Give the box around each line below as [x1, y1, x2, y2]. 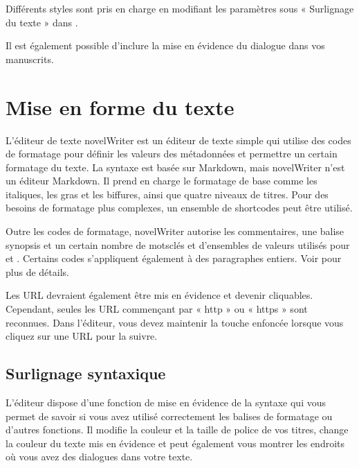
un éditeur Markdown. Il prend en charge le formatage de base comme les [6, 173, 317, 188]
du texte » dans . [6, 15, 78, 29]
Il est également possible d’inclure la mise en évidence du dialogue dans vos [6, 38, 325, 53]
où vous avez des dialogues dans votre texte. [6, 449, 193, 464]
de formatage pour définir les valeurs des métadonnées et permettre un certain [6, 146, 338, 161]
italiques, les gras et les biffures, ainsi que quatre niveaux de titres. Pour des [6, 187, 329, 201]
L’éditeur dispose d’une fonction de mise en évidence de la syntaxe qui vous [6, 395, 326, 410]
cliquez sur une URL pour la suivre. [6, 329, 158, 343]
